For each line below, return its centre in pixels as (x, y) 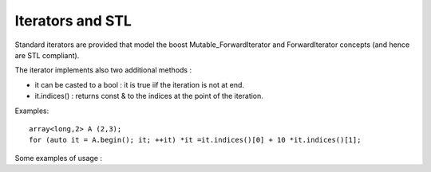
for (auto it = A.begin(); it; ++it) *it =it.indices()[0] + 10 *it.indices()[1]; (195, 140)
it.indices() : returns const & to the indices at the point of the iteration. (149, 96)
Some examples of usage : (59, 158)
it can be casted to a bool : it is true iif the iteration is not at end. (140, 84)
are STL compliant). (47, 55)
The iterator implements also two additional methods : (103, 70)
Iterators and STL (73, 21)
